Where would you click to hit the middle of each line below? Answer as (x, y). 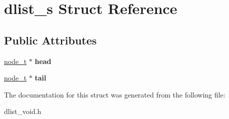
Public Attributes (50, 40)
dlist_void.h (23, 111)
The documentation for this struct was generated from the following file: (115, 94)
